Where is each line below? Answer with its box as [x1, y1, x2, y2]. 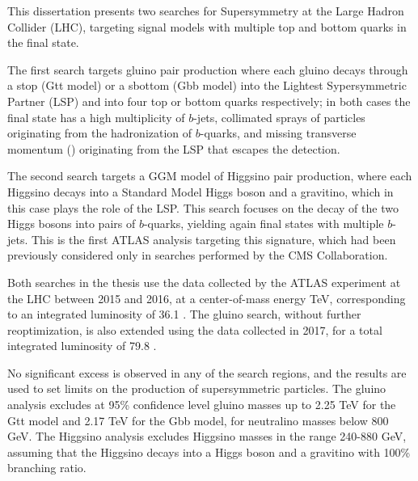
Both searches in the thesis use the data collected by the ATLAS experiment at [7, 273, 401, 290]
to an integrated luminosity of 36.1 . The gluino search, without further [7, 306, 361, 323]
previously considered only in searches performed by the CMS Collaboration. [7, 247, 388, 264]
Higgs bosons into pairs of [7, 215, 136, 232]
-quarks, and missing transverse [200, 124, 357, 141]
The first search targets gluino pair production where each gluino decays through [7, 61, 408, 78]
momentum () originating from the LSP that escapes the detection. [7, 140, 340, 157]
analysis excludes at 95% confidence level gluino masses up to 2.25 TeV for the [7, 396, 396, 413]
